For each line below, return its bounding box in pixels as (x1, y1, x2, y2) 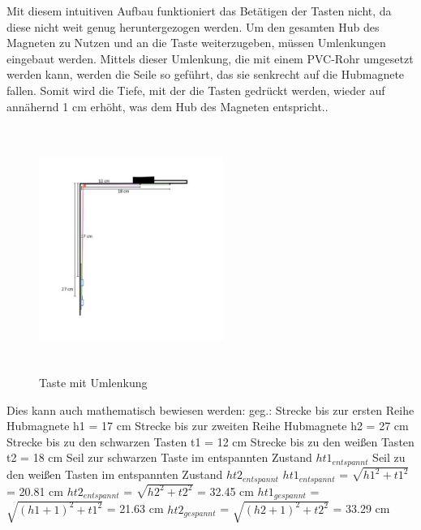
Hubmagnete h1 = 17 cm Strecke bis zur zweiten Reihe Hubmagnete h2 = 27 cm (6, 417, 409, 434)
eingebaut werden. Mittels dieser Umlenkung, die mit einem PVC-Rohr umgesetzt (6, 50, 414, 67)
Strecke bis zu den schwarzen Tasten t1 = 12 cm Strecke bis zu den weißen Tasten (6, 433, 415, 450)
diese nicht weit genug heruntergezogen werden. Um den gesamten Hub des (6, 18, 380, 35)
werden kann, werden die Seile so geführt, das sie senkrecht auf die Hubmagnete (6, 66, 405, 83)
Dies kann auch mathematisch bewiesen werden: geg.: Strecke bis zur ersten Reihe (6, 401, 415, 418)
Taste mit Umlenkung (39, 374, 148, 391)
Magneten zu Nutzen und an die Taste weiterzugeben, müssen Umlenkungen (6, 34, 386, 51)
